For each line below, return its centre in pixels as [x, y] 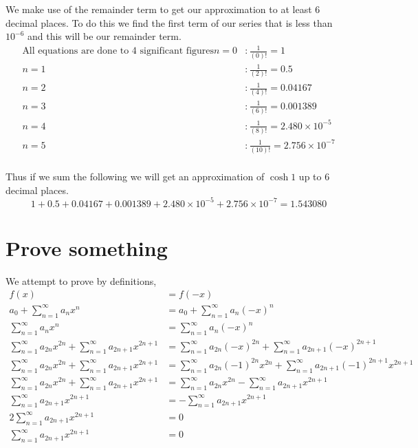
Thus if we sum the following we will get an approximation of [135, 176]
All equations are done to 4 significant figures [118, 51]
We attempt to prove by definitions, [81, 280]
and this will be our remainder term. [104, 36]
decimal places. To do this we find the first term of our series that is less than [169, 22]
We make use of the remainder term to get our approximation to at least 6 [163, 9]
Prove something [87, 247]
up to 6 [314, 176]
